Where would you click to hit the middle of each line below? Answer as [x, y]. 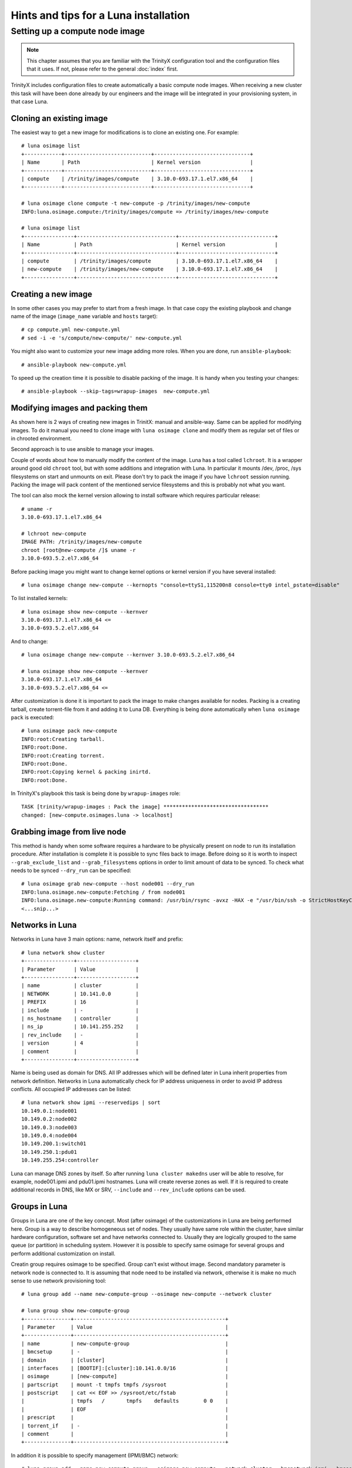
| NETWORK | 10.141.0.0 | [80, 994]
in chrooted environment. [41, 439]
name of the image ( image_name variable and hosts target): [84, 316]
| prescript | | [125, 1418]
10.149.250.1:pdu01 [49, 1152]
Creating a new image [52, 294]
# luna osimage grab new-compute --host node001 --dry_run [108, 884]
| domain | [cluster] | [125, 1360]
